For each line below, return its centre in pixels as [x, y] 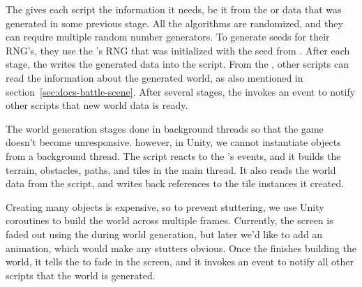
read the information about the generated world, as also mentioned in [154, 77]
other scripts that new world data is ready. [97, 105]
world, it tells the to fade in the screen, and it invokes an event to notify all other [180, 262]
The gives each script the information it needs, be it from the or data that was [174, 9]
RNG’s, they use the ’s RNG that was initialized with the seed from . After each [178, 50]
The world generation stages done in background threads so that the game [165, 128]
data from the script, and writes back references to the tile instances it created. [175, 183]
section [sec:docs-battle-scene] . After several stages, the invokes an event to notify [181, 91]
